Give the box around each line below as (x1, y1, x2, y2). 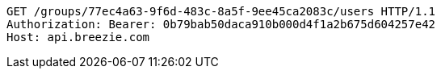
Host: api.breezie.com (6, 31, 150, 44)
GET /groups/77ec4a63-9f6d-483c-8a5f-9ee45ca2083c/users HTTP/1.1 (6, 5, 436, 18)
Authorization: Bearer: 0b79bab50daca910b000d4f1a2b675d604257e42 (6, 18, 436, 31)
